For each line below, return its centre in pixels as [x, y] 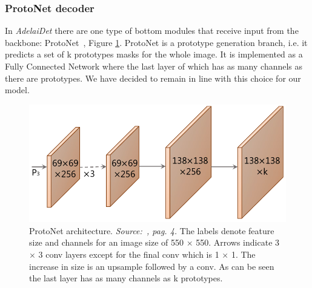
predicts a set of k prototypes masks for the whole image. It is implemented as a [154, 54]
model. [17, 90]
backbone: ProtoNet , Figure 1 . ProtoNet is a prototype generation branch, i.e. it [156, 42]
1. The [243, 254]
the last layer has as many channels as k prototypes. [126, 278]
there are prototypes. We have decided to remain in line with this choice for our [153, 78]
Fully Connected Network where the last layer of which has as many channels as [154, 66]
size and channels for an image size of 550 [106, 242]
